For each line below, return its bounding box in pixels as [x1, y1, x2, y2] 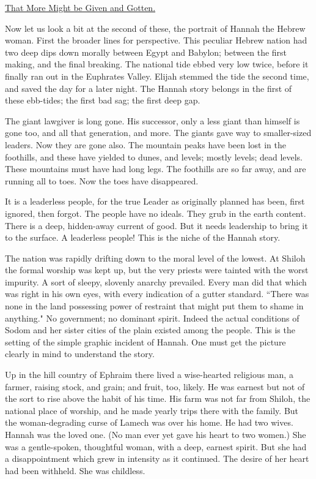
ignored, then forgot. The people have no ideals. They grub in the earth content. [5, 206, 306, 219]
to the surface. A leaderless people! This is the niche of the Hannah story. [5, 231, 281, 244]
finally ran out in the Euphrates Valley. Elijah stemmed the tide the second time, [5, 69, 309, 82]
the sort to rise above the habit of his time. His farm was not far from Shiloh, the [5, 392, 310, 405]
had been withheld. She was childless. [5, 464, 145, 477]
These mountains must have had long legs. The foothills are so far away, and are [5, 162, 306, 175]
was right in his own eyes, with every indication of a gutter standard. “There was [5, 287, 309, 300]
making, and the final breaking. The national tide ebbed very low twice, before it [5, 58, 309, 70]
